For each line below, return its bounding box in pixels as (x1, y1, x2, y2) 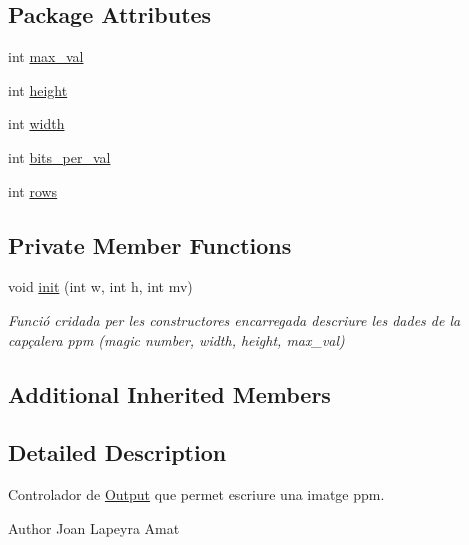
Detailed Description (8, 437, 227, 468)
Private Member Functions (8, 229, 292, 260)
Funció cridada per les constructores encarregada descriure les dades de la (8, 309, 461, 330)
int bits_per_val (8, 146, 111, 167)
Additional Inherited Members (8, 378, 331, 409)
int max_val (8, 46, 84, 67)
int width (8, 113, 65, 134)
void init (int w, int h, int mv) (8, 276, 193, 297)
